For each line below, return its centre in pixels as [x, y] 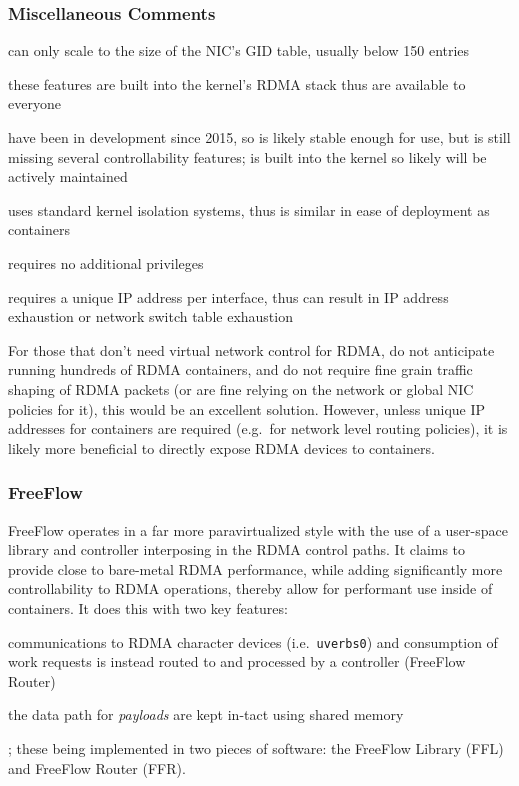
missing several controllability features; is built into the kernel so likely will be [247, 156]
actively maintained [68, 176]
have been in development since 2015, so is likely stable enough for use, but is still [259, 137]
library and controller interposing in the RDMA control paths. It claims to [237, 549]
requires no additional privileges [106, 262]
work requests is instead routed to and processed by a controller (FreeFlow [237, 661]
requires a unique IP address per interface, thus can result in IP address [228, 296]
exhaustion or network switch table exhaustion [150, 316]
